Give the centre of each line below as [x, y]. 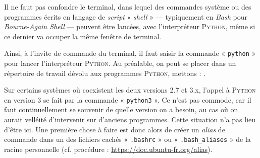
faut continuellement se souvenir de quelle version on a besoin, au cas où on [121, 109]
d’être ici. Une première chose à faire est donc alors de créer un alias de [115, 129]
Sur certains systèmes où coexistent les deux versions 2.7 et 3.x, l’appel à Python [130, 90]
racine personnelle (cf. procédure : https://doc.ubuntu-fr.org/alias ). [108, 149]
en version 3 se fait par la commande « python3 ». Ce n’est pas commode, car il [128, 99]
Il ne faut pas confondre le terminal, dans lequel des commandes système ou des [128, 7]
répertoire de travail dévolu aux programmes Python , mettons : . [105, 73]
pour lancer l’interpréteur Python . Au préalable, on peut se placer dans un [120, 63]
